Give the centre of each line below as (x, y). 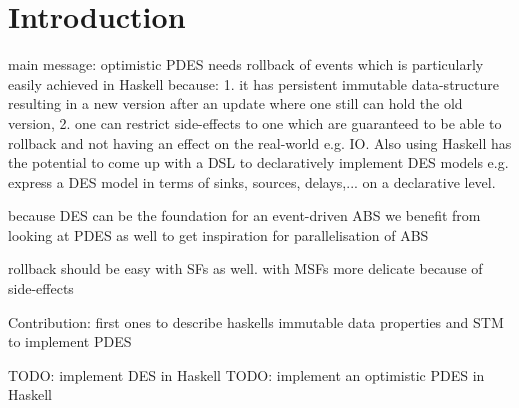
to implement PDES (70, 341)
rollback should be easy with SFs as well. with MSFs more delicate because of (245, 268)
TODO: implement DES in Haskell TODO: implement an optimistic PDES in (246, 374)
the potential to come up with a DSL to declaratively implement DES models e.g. (258, 162)
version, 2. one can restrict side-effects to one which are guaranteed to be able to (255, 122)
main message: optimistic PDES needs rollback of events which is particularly (246, 64)
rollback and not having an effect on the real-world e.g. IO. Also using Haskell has (260, 142)
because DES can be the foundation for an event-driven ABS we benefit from (244, 215)
